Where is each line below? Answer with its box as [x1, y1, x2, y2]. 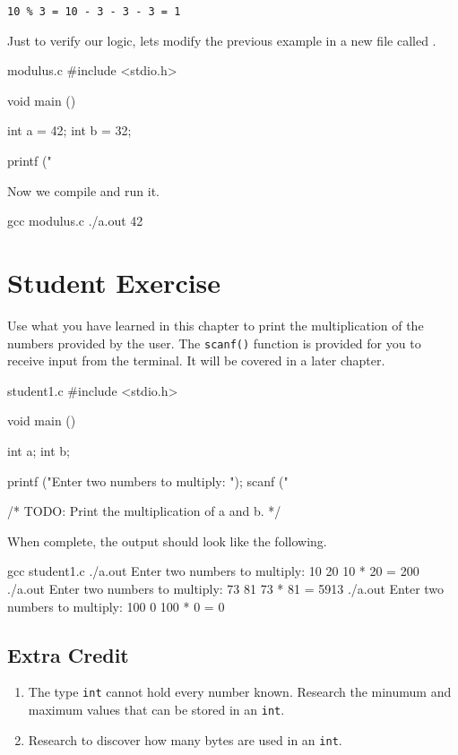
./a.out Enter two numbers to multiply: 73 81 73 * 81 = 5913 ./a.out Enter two [7, 579, 445, 597]
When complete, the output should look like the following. [7, 531, 327, 550]
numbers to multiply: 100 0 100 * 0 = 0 [7, 596, 225, 615]
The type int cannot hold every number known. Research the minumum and [28, 682, 452, 701]
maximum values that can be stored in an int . [28, 699, 285, 718]
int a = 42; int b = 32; [7, 121, 132, 140]
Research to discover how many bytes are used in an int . [28, 730, 342, 749]
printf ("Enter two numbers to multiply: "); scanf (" [7, 471, 289, 490]
